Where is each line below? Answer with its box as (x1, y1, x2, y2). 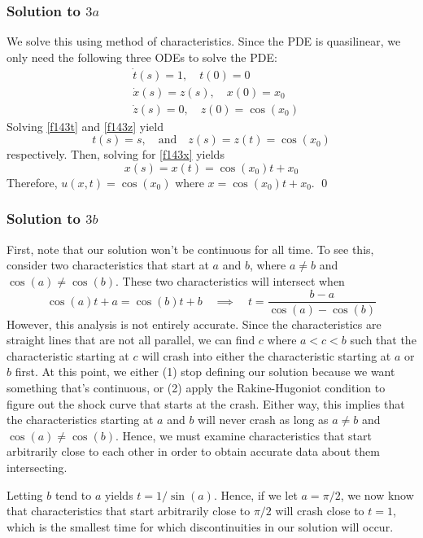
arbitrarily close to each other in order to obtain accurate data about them (7, 443, 380, 460)
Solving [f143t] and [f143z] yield (7, 117, 164, 134)
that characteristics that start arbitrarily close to (7, 502, 251, 519)
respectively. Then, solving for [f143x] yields (7, 146, 225, 163)
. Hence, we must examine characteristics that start (115, 426, 372, 444)
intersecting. (7, 458, 68, 475)
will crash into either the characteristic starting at (142, 347, 391, 364)
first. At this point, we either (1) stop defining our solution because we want (15, 363, 395, 380)
